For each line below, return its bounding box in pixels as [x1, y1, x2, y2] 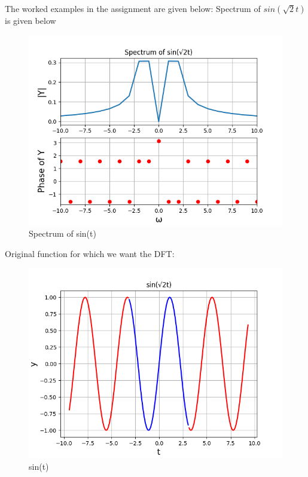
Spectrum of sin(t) [29, 227, 96, 240]
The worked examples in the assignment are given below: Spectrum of [5, 2, 261, 14]
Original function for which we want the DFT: [5, 247, 175, 259]
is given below [5, 14, 56, 26]
